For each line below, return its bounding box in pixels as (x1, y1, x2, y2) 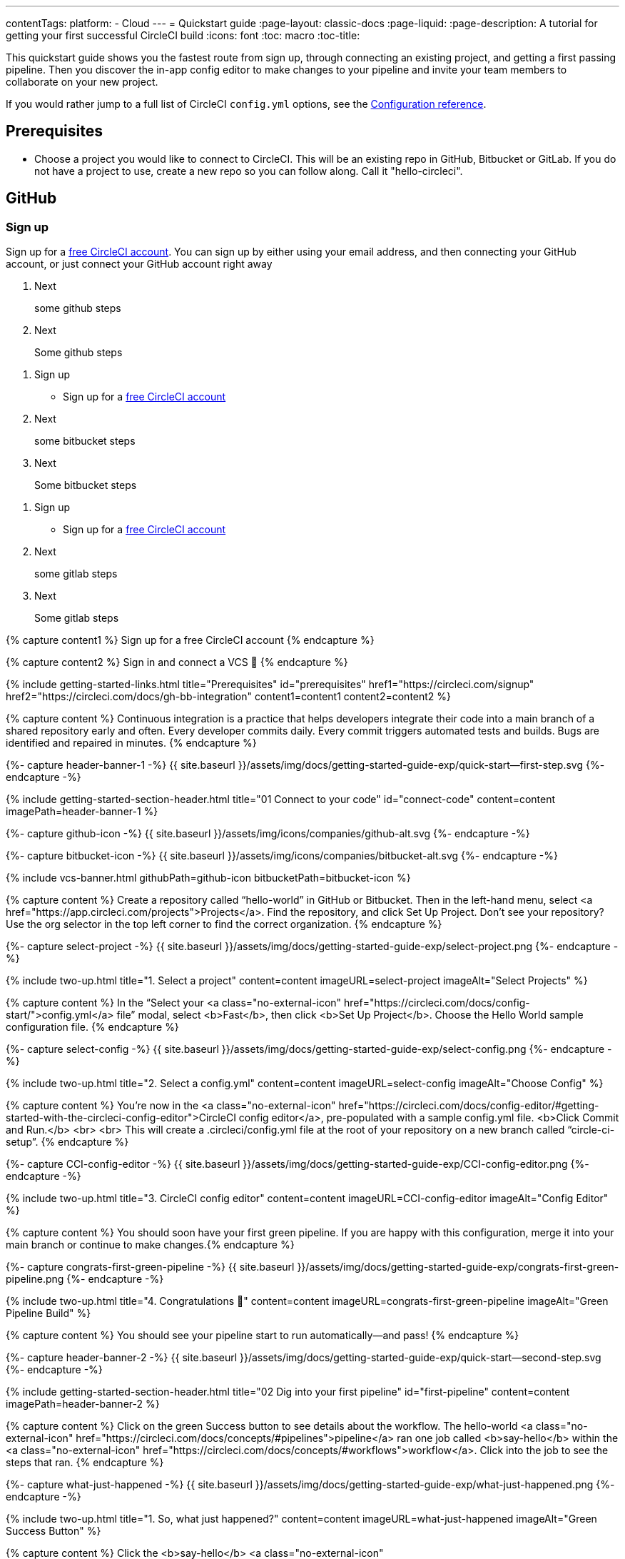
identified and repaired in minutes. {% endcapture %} (6, 737, 257, 750)
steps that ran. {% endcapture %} (6, 1456, 164, 1469)
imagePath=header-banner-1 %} (6, 805, 158, 818)
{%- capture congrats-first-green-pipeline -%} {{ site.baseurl (6, 1261, 295, 1273)
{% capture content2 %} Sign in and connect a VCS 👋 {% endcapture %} (6, 656, 348, 669)
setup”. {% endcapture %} (6, 1136, 129, 1149)
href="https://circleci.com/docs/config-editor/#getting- (338, 1099, 599, 1112)
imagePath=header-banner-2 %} (6, 1398, 160, 1411)
